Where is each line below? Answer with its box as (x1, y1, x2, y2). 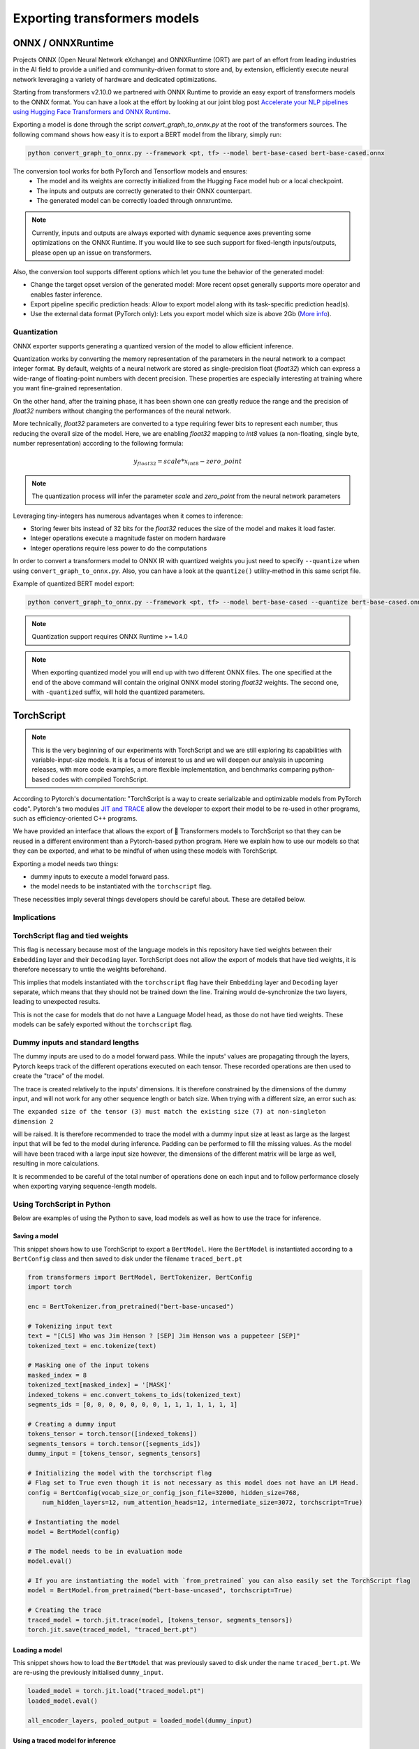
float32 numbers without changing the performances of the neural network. (13, 406, 231, 415)
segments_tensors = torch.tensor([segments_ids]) (27, 1440, 201, 1447)
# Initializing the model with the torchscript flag (27, 1469, 212, 1477)
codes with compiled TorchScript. (51, 775, 149, 784)
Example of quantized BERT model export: (13, 579, 135, 588)
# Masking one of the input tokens (27, 1361, 149, 1369)
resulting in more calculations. (13, 1159, 100, 1168)
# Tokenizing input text (27, 1322, 113, 1330)
